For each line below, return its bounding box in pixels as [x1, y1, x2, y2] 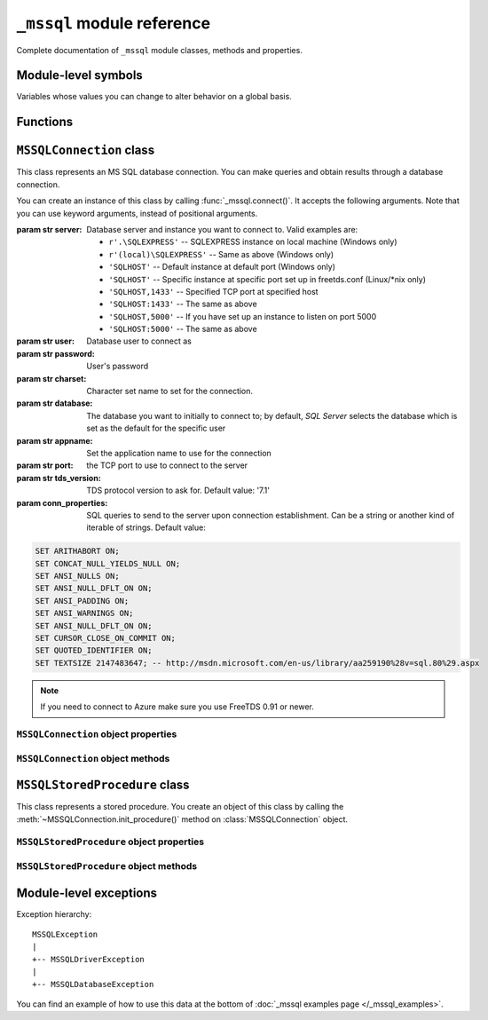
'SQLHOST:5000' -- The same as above [108, 324, 257, 335]
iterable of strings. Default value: [86, 522, 206, 533]
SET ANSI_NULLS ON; [35, 571, 120, 581]
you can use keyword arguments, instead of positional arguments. [16, 208, 258, 218]
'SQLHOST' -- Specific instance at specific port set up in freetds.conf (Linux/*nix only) [108, 273, 426, 284]
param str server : [16, 224, 83, 234]
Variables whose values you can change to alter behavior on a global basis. [16, 91, 292, 102]
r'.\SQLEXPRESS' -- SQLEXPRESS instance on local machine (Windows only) [108, 236, 397, 248]
